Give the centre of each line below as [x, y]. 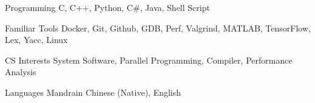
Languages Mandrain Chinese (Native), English [93, 92]
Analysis [21, 72]
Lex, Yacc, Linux [36, 40]
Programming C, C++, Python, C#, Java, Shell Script [107, 7]
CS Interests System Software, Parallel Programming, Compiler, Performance [149, 60]
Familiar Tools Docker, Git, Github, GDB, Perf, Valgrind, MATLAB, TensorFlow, [158, 28]
